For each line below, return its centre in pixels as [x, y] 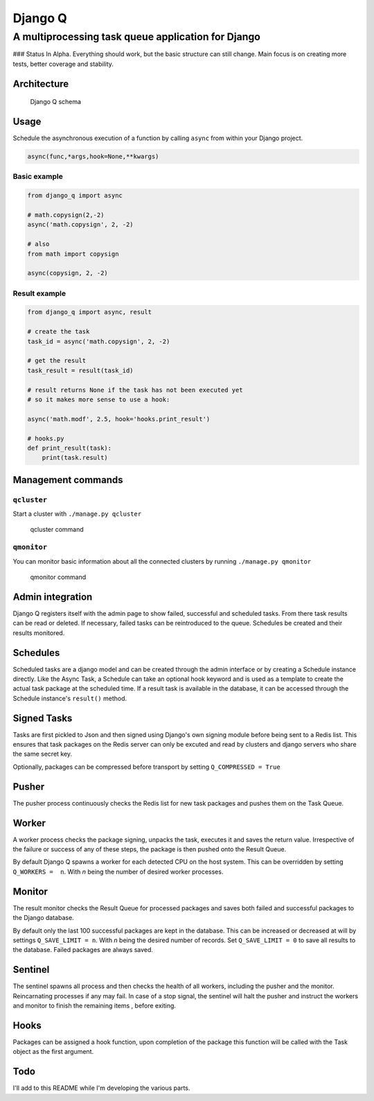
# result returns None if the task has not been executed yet [135, 390]
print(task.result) [75, 458]
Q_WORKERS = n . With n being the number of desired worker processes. [118, 872]
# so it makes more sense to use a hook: [99, 400]
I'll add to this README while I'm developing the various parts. [101, 1088]
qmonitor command [58, 577]
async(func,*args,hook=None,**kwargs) [93, 157]
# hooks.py [46, 438]
